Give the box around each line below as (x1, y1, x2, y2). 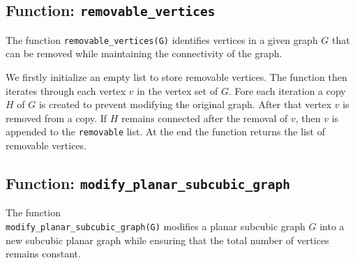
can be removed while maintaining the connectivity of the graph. (6, 46, 282, 61)
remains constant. (6, 246, 81, 261)
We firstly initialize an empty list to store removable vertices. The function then (6, 70, 347, 84)
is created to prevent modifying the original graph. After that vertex (38, 97, 332, 112)
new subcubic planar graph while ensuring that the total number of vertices (6, 232, 329, 247)
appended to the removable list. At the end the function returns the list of (6, 124, 325, 139)
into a (319, 219, 345, 234)
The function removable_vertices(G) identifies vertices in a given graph (6, 32, 318, 47)
